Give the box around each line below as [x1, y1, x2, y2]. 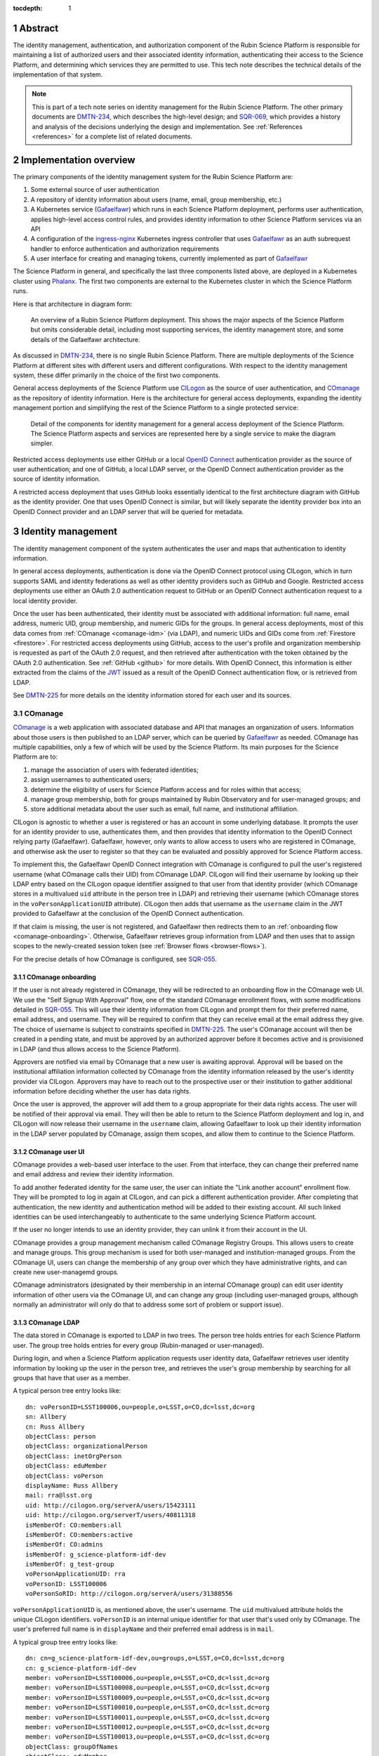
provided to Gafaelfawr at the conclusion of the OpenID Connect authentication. [13, 910, 245, 918]
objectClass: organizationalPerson [25, 1442, 148, 1450]
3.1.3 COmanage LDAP [13, 1318, 80, 1327]
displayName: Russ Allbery [25, 1481, 119, 1489]
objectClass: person [25, 1433, 96, 1440]
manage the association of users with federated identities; [30, 766, 199, 774]
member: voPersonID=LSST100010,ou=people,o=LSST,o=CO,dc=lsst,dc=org [25, 1703, 270, 1712]
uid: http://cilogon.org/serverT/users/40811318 [25, 1511, 196, 1519]
